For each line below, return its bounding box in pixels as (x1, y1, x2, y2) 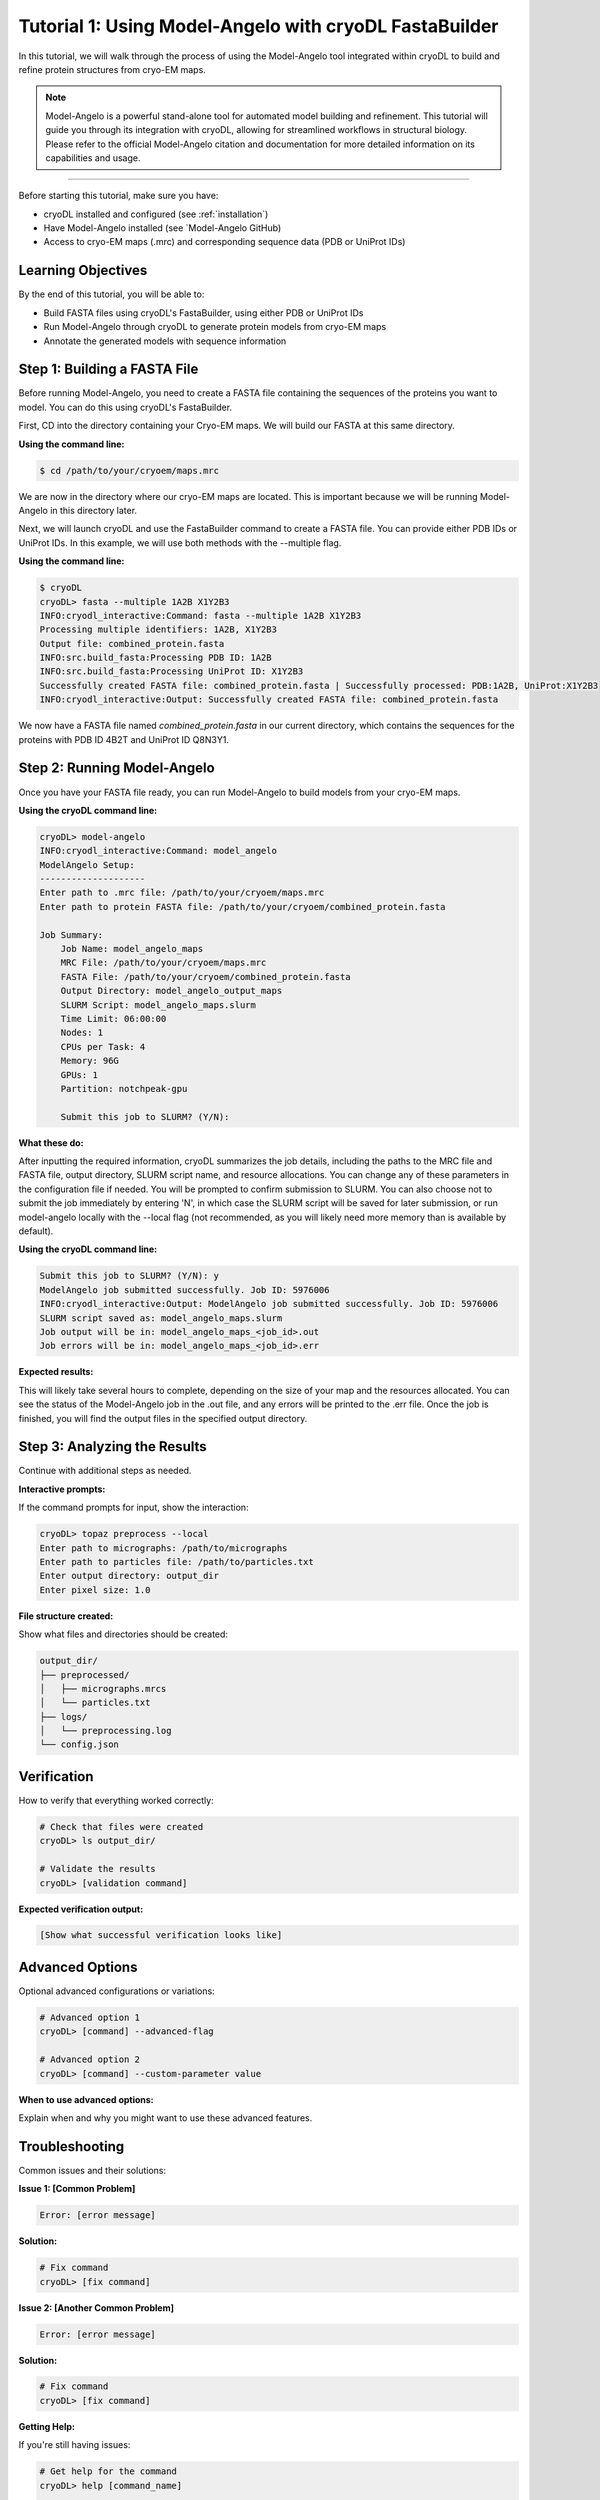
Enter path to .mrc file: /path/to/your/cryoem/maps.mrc (39, 887, 325, 899)
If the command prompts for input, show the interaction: (18, 1501, 249, 1514)
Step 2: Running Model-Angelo (18, 760, 215, 777)
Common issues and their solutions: (18, 2164, 167, 2176)
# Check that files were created (39, 1821, 204, 1832)
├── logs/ (39, 1711, 88, 1722)
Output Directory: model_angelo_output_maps (60, 985, 283, 997)
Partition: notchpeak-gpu (60, 1083, 188, 1094)
